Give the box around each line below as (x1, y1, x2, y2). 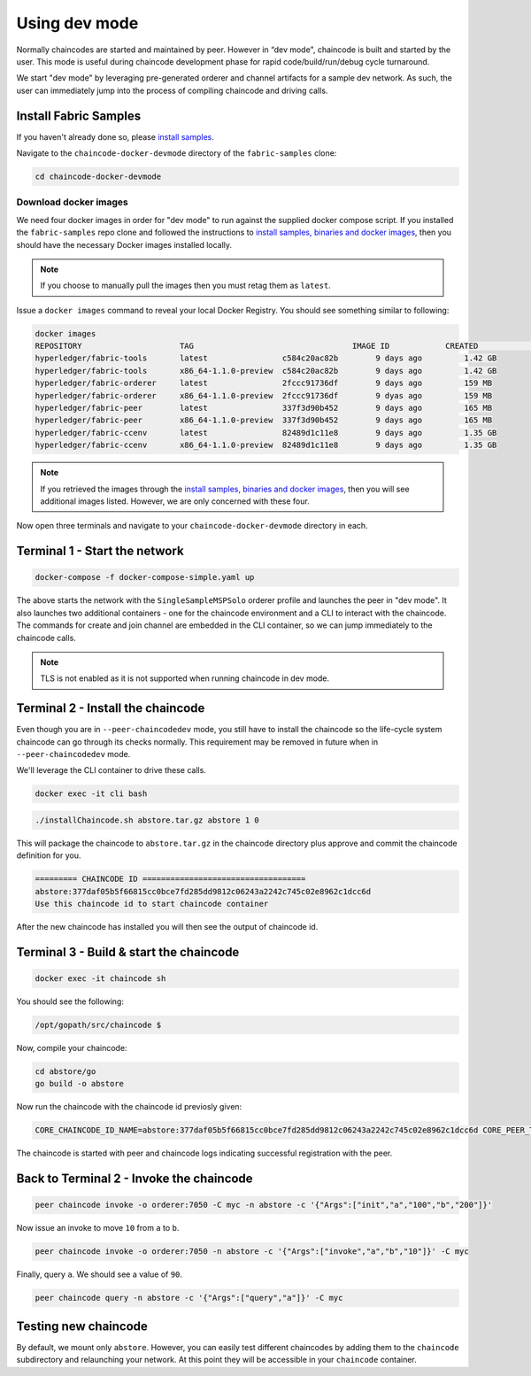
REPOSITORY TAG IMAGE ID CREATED (35, 341, 479, 352)
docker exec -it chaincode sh (35, 974, 166, 984)
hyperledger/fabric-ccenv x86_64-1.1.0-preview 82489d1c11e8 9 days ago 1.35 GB (35, 440, 497, 451)
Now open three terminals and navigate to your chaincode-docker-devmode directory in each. (16, 521, 368, 531)
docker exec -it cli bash (35, 789, 148, 799)
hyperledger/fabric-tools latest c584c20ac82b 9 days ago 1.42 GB (35, 353, 497, 363)
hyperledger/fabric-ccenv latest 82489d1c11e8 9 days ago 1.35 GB (35, 428, 497, 437)
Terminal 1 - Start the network (16, 544, 185, 559)
